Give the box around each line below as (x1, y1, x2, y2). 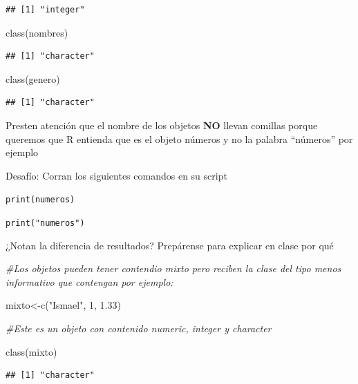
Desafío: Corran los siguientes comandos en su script (6, 168, 227, 182)
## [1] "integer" (6, 5, 85, 15)
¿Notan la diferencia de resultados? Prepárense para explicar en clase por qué (6, 238, 334, 252)
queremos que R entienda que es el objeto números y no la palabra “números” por (6, 131, 353, 146)
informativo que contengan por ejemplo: (6, 274, 173, 289)
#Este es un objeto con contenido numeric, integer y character (6, 321, 272, 336)
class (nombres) (6, 25, 68, 39)
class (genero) (6, 71, 60, 86)
